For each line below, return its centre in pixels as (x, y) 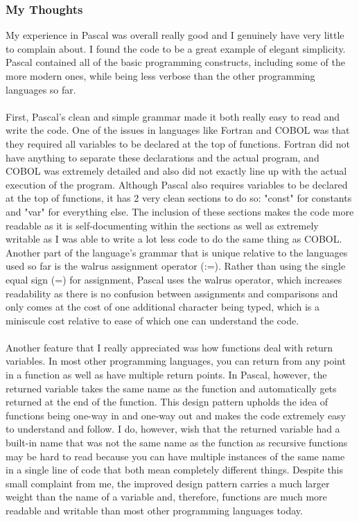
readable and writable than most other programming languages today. (154, 510)
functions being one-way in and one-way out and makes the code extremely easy (176, 415)
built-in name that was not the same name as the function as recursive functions (177, 443)
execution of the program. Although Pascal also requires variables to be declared (177, 184)
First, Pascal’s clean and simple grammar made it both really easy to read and (173, 116)
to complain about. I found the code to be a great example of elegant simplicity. (176, 48)
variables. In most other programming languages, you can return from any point (176, 361)
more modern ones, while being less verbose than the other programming (160, 76)
